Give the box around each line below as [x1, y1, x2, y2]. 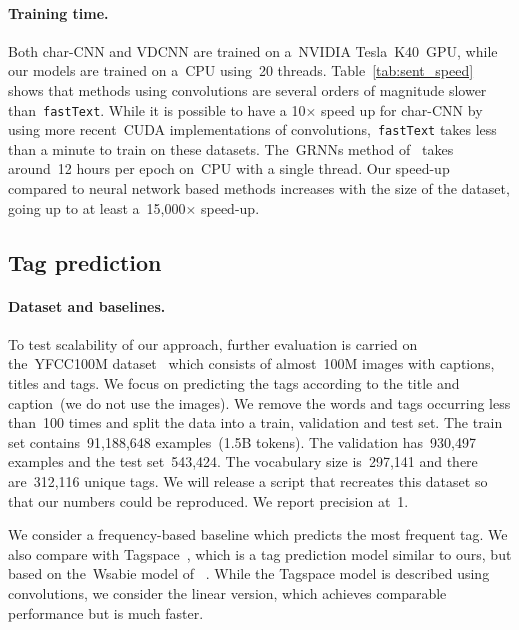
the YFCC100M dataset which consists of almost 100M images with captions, [8, 353, 495, 374]
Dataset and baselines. [8, 295, 166, 316]
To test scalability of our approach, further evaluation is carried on [8, 333, 418, 354]
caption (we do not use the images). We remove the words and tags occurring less [8, 392, 511, 413]
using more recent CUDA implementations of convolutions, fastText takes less [8, 119, 497, 140]
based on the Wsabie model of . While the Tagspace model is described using [8, 563, 490, 584]
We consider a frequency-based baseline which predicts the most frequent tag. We [8, 524, 508, 545]
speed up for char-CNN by [321, 99, 483, 120]
